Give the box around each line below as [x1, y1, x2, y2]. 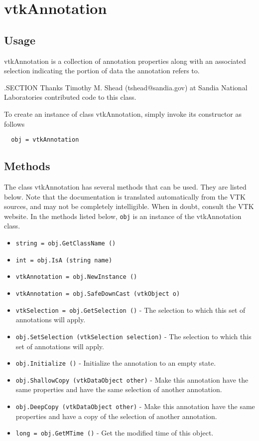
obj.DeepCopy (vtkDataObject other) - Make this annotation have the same [15, 401, 255, 412]
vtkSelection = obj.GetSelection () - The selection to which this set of [15, 304, 246, 315]
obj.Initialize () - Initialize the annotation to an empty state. [15, 358, 216, 368]
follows [4, 118, 25, 129]
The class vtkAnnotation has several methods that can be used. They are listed [4, 182, 247, 192]
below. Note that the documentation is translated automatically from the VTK [4, 191, 246, 202]
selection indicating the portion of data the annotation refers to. [4, 65, 200, 76]
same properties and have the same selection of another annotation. [15, 384, 222, 395]
